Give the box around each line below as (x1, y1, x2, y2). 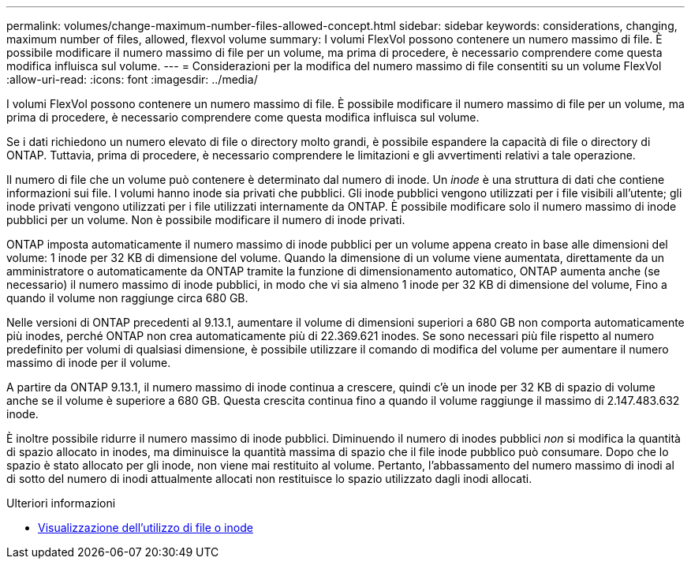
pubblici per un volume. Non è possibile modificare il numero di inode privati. (6, 213, 405, 226)
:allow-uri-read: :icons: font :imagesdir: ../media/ (6, 73, 258, 86)
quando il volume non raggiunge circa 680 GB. (6, 291, 248, 305)
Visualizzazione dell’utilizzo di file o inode (38, 521, 253, 534)
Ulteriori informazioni (6, 496, 116, 510)
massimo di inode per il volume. (6, 356, 171, 369)
